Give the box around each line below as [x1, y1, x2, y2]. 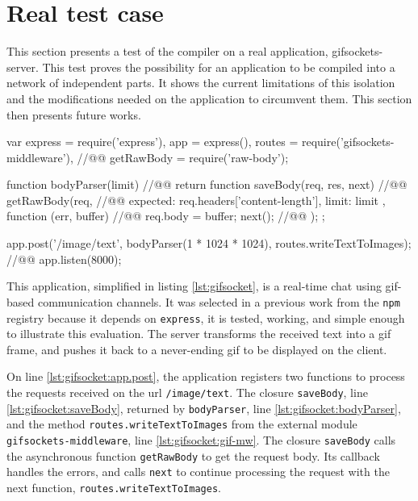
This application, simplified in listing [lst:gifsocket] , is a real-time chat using [6, 278, 382, 294]
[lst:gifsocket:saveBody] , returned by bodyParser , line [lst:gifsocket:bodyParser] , [6, 399, 401, 416]
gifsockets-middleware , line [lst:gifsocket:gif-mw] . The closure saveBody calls [6, 431, 396, 448]
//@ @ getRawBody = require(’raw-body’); [77, 148, 289, 165]
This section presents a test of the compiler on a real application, [6, 43, 328, 60]
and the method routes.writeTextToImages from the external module [6, 415, 357, 432]
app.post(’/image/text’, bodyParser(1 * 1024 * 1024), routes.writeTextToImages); [6, 235, 412, 252]
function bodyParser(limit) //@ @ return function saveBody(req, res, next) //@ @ [6, 176, 408, 193]
